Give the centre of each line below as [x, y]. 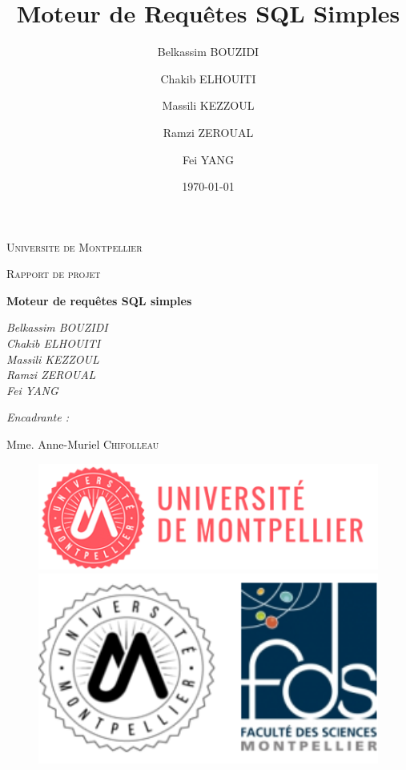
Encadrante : [38, 417]
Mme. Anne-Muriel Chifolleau [83, 444]
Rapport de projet [54, 274]
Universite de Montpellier [74, 246]
